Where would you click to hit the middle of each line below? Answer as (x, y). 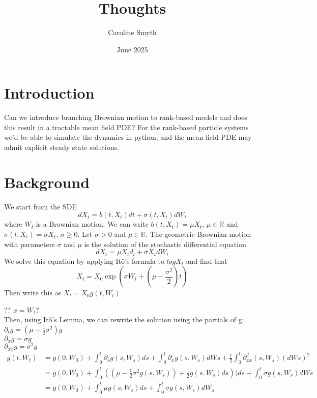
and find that (207, 261)
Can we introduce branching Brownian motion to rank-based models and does (126, 117)
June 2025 (132, 49)
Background (47, 182)
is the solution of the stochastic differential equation (165, 244)
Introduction (49, 93)
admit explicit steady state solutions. (62, 147)
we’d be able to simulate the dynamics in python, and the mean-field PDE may (128, 137)
